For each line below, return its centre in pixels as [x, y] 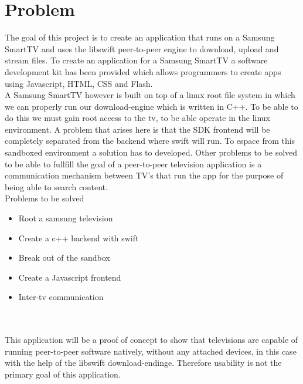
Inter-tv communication [61, 297]
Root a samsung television [66, 218]
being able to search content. [56, 186]
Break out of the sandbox [64, 257]
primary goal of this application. [63, 374]
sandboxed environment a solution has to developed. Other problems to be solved [151, 152]
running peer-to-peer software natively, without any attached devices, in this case [151, 351]
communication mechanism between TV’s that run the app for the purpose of [144, 175]
